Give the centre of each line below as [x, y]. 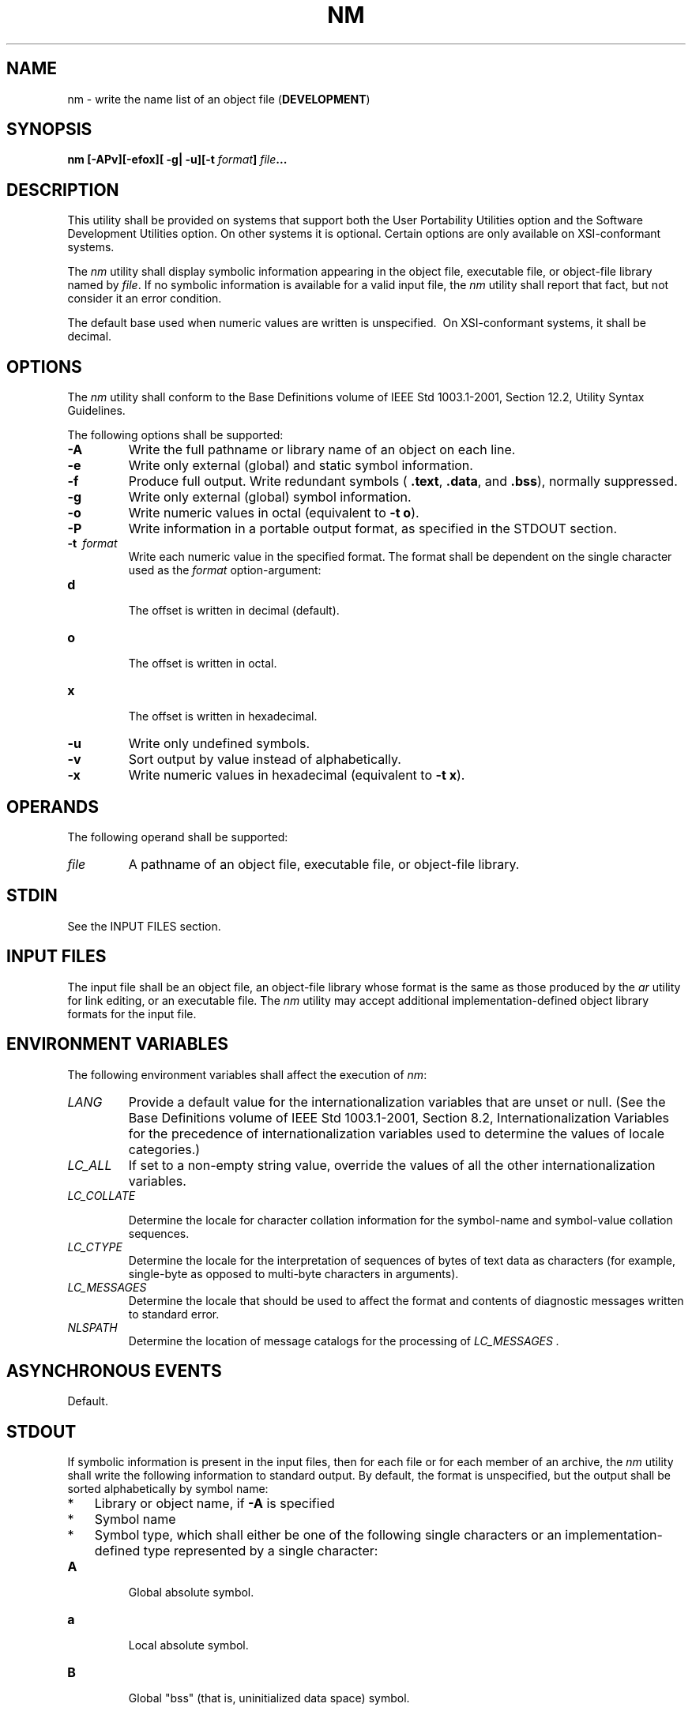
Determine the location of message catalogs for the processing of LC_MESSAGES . [344, 1341]
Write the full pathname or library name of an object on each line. [322, 450]
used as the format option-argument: [225, 570]
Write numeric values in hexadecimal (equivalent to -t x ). [297, 775]
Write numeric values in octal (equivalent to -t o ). [274, 513]
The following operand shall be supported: [178, 837]
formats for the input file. [132, 1013]
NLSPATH [92, 1327]
